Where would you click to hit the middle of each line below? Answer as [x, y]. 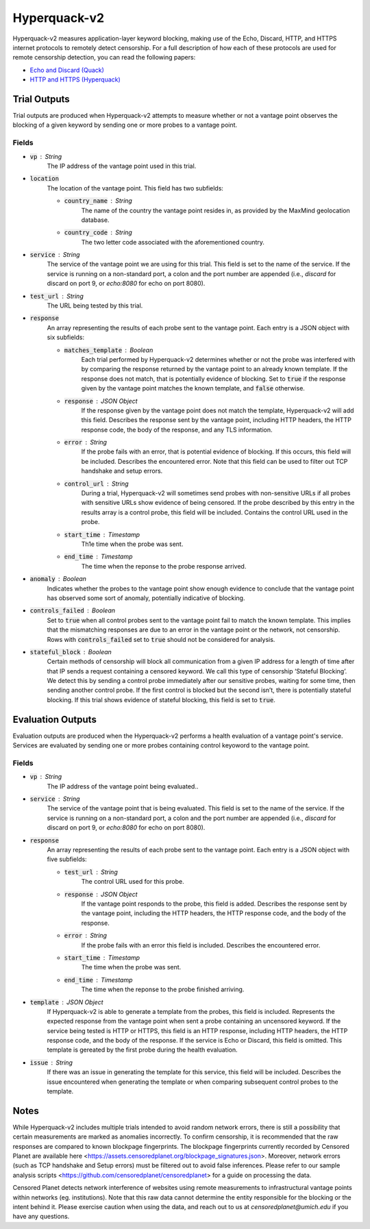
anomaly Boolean [58, 579]
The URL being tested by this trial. [95, 306]
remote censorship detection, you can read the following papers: [104, 58]
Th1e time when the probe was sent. [132, 544]
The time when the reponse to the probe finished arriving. [163, 989]
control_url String [97, 484]
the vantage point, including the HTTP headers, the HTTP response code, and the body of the [213, 913]
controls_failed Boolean [73, 610]
